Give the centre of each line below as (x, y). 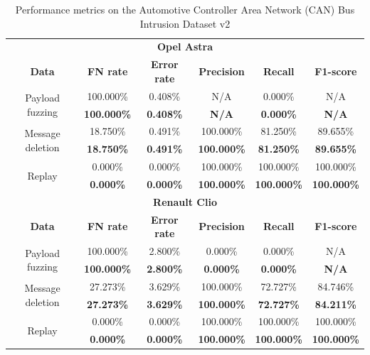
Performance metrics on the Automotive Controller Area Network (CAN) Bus (185, 9)
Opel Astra (185, 47)
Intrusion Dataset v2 (185, 23)
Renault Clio (185, 201)
